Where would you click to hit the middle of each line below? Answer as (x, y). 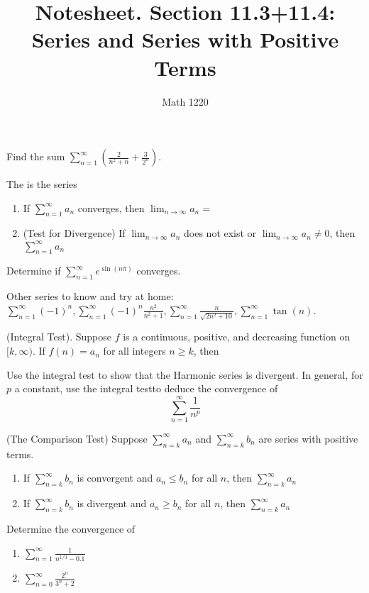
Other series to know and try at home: (90, 296)
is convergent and (115, 478)
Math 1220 (185, 101)
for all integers (134, 351)
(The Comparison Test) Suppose (77, 438)
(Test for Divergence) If (74, 233)
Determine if (34, 271)
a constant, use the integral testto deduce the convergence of (146, 388)
